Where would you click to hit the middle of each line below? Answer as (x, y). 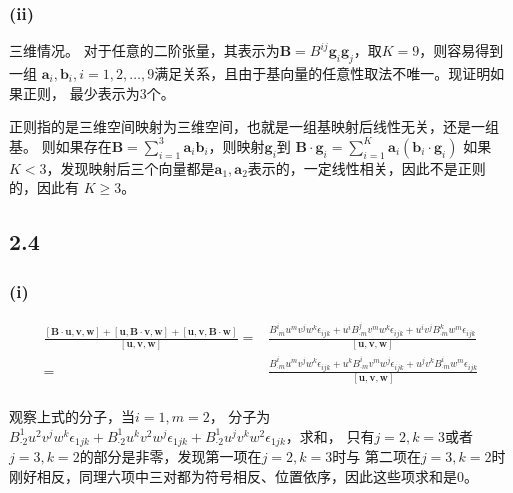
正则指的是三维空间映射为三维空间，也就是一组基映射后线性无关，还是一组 (254, 126)
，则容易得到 (461, 50)
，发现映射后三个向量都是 (130, 167)
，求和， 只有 (330, 435)
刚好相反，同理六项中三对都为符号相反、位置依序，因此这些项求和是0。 (243, 475)
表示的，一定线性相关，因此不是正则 (366, 167)
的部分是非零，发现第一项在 (170, 456)
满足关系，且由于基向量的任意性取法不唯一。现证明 (322, 73)
